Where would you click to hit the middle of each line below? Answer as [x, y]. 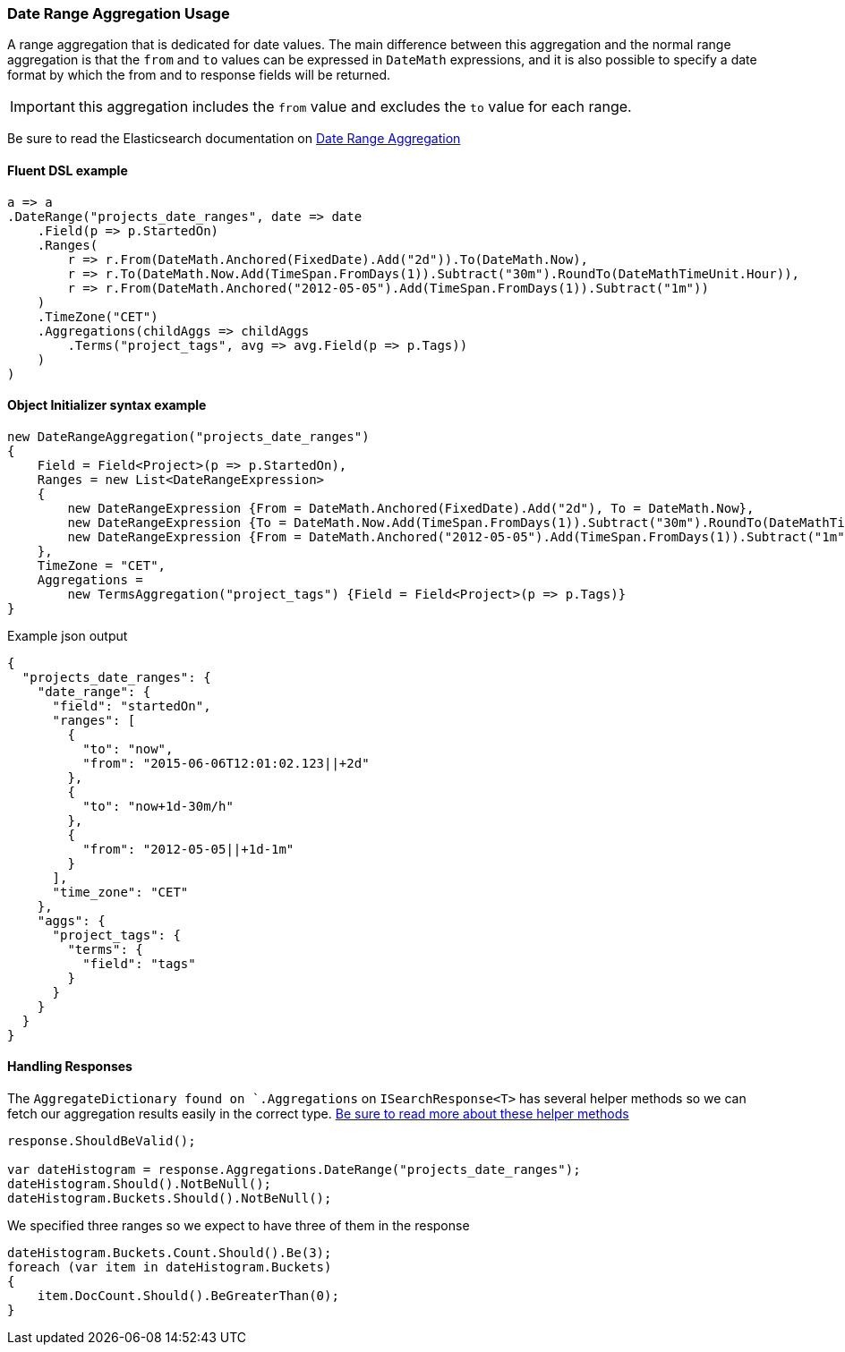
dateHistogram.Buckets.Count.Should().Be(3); [170, 1253]
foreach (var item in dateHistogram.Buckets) [170, 1267]
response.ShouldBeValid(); [102, 1141]
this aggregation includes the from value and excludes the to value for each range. [355, 107]
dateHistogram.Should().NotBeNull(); [140, 1184]
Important [43, 107]
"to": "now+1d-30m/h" [158, 806]
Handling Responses [70, 1067]
